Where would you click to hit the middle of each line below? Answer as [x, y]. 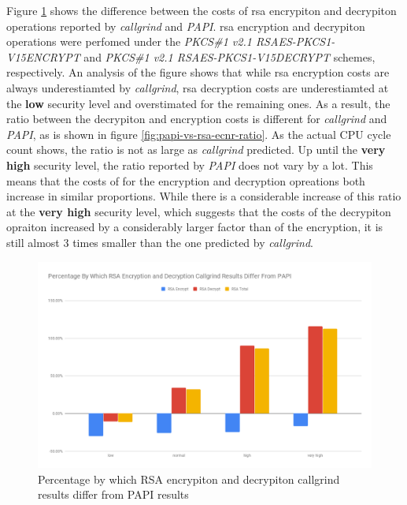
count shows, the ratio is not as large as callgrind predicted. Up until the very [196, 150]
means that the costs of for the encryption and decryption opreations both [186, 180]
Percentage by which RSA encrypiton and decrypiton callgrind [189, 479]
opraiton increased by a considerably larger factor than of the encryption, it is [195, 227]
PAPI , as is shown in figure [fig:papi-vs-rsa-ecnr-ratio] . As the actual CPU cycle [199, 134]
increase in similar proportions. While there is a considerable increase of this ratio [204, 196]
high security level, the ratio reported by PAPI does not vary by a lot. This [190, 165]
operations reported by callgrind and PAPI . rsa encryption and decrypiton [186, 26]
